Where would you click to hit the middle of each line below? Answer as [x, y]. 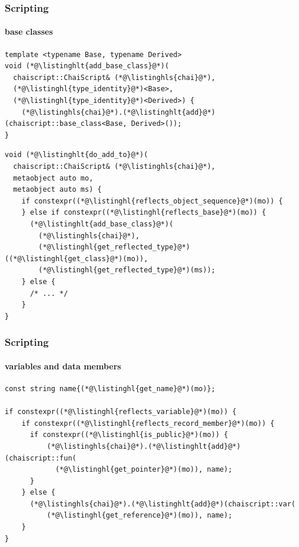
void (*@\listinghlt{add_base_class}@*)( [87, 66]
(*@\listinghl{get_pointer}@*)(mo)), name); [144, 470]
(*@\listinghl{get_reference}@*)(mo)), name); [139, 516]
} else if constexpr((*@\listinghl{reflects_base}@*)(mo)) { [144, 213]
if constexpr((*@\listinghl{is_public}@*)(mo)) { [129, 435]
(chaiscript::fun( [41, 458]
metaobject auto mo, [53, 178]
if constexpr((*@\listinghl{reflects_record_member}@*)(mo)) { [148, 423]
